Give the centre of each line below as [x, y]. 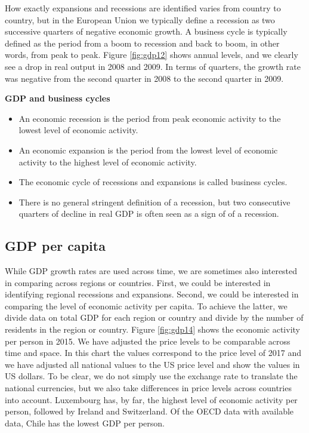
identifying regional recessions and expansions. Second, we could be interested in [152, 294]
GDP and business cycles [58, 98]
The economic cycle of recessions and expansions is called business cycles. [153, 182]
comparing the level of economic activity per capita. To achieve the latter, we [146, 305]
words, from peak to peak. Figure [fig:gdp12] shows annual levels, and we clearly [152, 55]
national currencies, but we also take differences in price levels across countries [148, 388]
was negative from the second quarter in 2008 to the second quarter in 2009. [144, 78]
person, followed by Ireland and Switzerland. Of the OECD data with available [149, 411]
